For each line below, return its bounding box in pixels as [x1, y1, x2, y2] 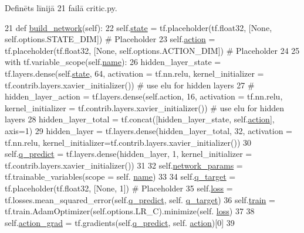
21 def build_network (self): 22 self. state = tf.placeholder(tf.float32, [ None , [5, 21, 272, 33]
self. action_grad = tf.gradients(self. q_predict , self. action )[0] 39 [5, 216, 235, 228]
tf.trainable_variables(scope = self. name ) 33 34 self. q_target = [5, 170, 236, 183]
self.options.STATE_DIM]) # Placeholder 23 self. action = [5, 33, 215, 45]
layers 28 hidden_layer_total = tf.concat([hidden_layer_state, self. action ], [5, 113, 275, 125]
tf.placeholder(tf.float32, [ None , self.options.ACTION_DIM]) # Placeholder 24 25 [5, 44, 300, 56]
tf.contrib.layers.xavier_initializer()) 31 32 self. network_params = [5, 159, 243, 171]
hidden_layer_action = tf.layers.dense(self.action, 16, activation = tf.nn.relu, [5, 90, 283, 102]
